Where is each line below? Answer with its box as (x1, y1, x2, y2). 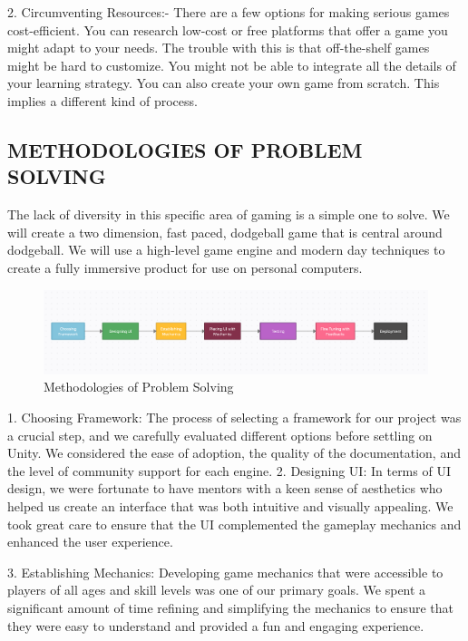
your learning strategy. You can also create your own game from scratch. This (7, 73, 440, 92)
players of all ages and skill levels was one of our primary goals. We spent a (7, 580, 426, 599)
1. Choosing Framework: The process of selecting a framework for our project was (7, 407, 462, 426)
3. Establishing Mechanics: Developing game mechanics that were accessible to (7, 562, 444, 581)
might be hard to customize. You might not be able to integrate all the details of (7, 55, 456, 74)
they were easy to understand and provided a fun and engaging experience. (7, 616, 424, 635)
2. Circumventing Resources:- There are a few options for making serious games (7, 3, 450, 21)
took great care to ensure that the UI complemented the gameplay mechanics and (7, 514, 462, 533)
